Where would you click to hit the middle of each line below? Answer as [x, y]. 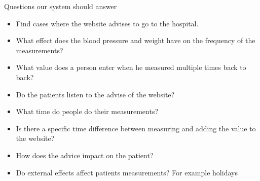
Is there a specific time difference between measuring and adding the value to [136, 128]
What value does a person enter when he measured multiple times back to [131, 67]
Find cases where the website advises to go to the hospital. [107, 23]
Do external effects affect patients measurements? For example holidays [127, 172]
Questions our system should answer [61, 6]
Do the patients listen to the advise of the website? [95, 94]
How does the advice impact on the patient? [85, 155]
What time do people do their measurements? [87, 111]
